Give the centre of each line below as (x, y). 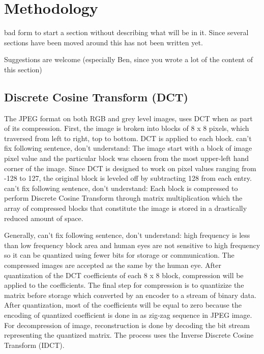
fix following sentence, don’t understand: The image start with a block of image (128, 148)
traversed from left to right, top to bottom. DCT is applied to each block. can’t (128, 138)
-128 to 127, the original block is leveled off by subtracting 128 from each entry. (128, 178)
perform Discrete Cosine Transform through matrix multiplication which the (123, 198)
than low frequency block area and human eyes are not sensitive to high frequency (132, 245)
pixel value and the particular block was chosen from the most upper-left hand (127, 158)
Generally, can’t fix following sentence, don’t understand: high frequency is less (127, 235)
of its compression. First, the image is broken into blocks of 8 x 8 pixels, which (127, 128)
